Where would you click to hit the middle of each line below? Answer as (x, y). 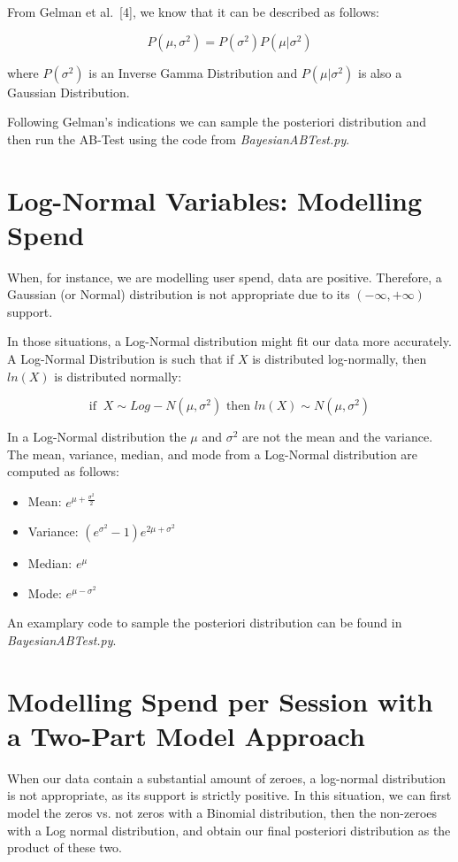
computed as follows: (63, 471)
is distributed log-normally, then (340, 359)
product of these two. (65, 847)
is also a (380, 72)
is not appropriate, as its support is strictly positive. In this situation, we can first (229, 795)
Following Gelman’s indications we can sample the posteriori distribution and (217, 122)
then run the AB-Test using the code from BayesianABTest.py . (179, 139)
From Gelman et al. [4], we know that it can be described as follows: (193, 12)
